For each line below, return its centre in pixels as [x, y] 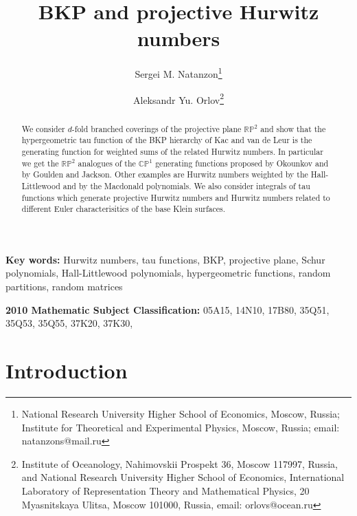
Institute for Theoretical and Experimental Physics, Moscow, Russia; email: [181, 427]
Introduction [67, 370]
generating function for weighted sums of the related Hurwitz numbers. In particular [172, 151]
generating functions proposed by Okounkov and [242, 163]
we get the [40, 163]
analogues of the [107, 163]
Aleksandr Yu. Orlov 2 [178, 98]
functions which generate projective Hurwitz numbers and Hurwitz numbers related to [176, 197]
